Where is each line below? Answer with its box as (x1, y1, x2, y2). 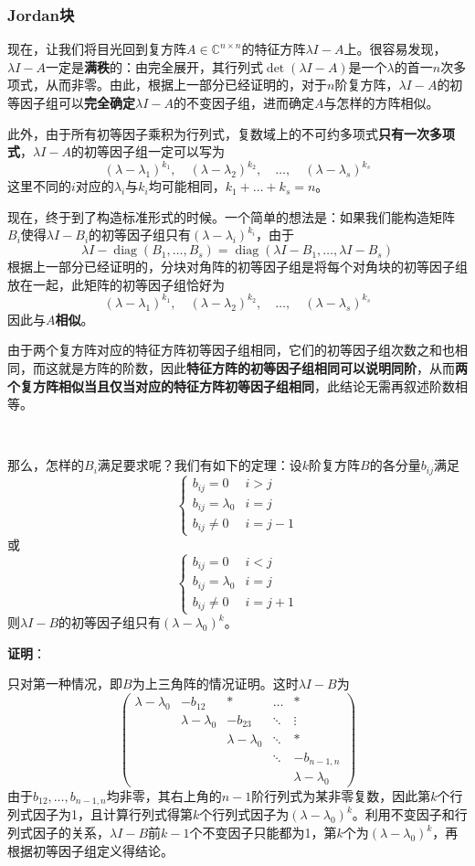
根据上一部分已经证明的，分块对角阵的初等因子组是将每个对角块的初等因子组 (7, 257, 468, 276)
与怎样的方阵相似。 (323, 93, 439, 112)
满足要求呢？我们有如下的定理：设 (97, 455, 302, 475)
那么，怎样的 (7, 455, 84, 475)
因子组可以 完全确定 (19, 93, 135, 112)
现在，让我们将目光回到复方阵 (7, 39, 186, 59)
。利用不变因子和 (352, 805, 455, 824)
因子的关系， (32, 823, 110, 841)
